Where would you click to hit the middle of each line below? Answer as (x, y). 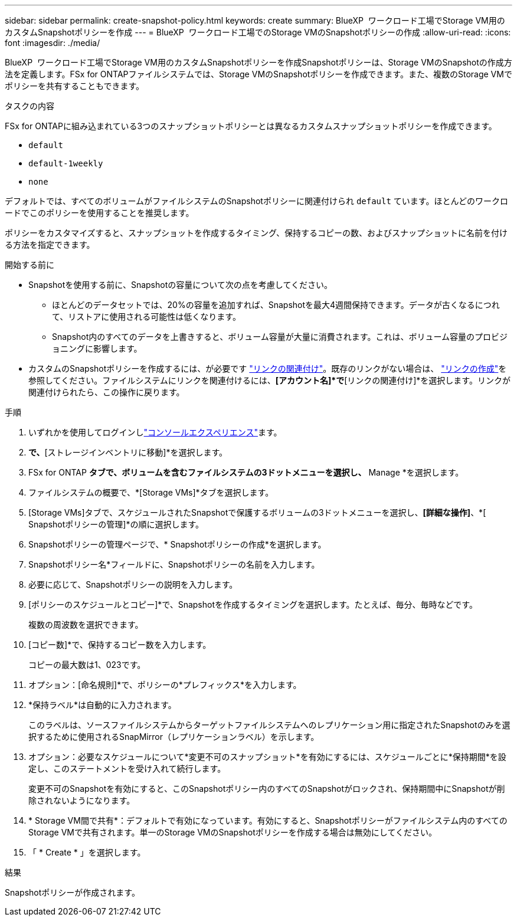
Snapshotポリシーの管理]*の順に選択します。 (116, 524)
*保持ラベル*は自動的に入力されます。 (102, 705)
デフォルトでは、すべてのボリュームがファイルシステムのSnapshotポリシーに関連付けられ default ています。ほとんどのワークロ (257, 201)
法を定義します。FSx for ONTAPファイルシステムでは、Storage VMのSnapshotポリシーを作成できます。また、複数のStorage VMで (258, 74)
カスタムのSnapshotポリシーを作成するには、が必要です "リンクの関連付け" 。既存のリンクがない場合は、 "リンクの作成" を (268, 368)
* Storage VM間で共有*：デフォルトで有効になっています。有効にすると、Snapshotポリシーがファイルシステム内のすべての (268, 820)
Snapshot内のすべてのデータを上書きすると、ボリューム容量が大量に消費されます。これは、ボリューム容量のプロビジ (280, 337)
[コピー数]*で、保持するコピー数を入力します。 (120, 645)
